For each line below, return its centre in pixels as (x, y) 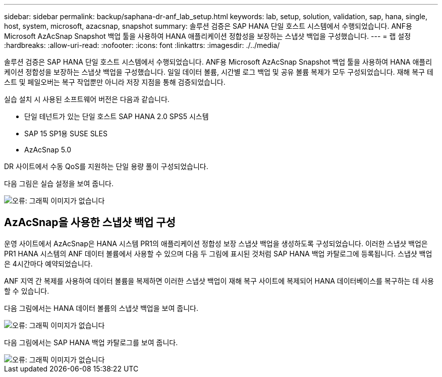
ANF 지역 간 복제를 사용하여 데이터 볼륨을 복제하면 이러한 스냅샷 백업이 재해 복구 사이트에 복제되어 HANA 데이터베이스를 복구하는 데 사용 (219, 281)
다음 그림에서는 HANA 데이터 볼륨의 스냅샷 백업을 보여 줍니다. (101, 308)
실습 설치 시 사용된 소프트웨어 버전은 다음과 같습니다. (87, 99)
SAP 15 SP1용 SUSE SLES (66, 133)
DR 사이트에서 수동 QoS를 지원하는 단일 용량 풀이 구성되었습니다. (106, 166)
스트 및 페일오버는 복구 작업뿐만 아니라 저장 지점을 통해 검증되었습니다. (115, 82)
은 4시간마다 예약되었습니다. (48, 263)
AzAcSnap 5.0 (48, 150)
